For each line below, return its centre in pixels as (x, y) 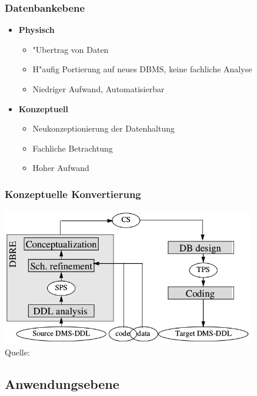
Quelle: (17, 352)
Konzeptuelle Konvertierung (73, 194)
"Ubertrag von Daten (71, 49)
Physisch (36, 30)
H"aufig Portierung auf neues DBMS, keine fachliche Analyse (142, 69)
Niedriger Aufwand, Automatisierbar (99, 89)
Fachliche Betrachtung (73, 148)
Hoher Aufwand (61, 168)
